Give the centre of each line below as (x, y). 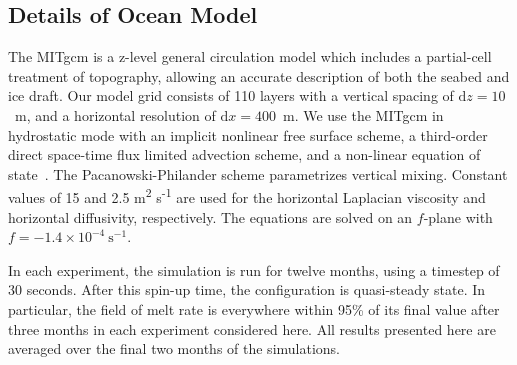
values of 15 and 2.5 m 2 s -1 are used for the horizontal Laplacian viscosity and (247, 196)
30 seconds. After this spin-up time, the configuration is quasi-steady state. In (247, 289)
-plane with (458, 216)
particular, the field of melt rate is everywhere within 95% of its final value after (254, 308)
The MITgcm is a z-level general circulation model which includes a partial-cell (250, 56)
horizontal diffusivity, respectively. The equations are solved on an (210, 216)
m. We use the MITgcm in (363, 114)
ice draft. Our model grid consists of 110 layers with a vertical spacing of (231, 95)
